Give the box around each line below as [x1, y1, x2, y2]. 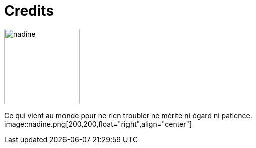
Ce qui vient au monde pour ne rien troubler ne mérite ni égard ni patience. [4, 111, 252, 120]
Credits [4, 2, 54, 19]
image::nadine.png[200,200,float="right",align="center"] [4, 119, 193, 128]
